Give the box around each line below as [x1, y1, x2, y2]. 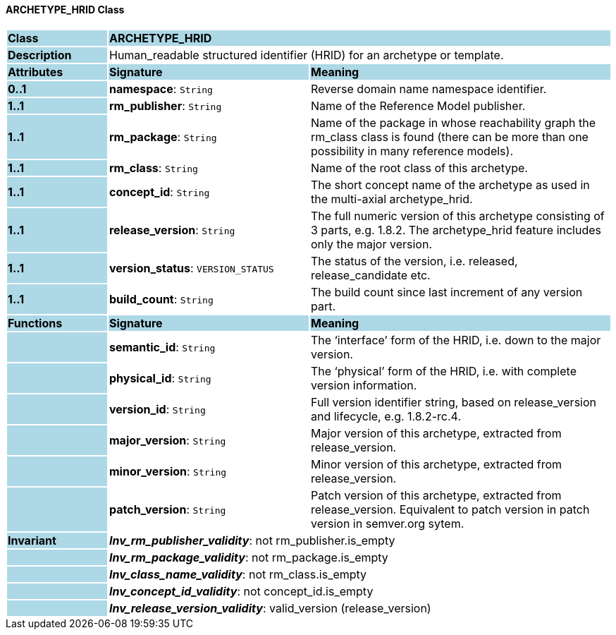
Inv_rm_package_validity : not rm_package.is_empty [109, 550, 388, 564]
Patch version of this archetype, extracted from [310, 488, 562, 502]
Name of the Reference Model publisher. [310, 98, 526, 113]
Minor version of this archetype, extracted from [310, 456, 562, 471]
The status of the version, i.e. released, [310, 253, 518, 268]
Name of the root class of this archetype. [310, 160, 528, 175]
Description [8, 47, 72, 62]
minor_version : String [109, 464, 227, 478]
